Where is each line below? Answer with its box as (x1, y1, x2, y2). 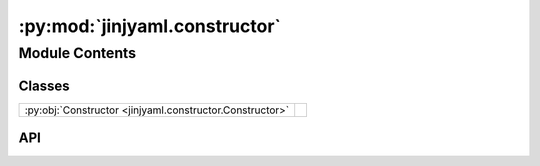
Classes (18, 77, 70, 94)
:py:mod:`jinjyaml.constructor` (18, 15, 282, 37)
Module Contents (18, 44, 137, 62)
